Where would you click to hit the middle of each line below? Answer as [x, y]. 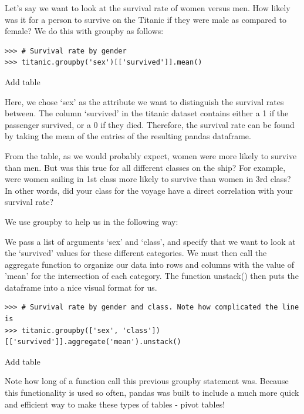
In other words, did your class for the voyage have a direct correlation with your [149, 190]
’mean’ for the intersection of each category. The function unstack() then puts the [152, 276]
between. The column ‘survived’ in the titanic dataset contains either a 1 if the [147, 113]
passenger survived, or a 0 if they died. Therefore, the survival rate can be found [150, 124]
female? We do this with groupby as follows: [84, 31]
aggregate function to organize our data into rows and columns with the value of [150, 264]
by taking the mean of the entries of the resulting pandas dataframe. [128, 136]
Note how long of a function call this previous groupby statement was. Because [147, 381]
